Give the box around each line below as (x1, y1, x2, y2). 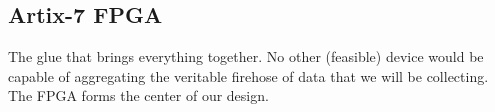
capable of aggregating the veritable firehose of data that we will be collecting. (8, 65, 489, 86)
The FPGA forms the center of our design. (8, 85, 269, 106)
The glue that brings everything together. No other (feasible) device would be (8, 46, 484, 67)
